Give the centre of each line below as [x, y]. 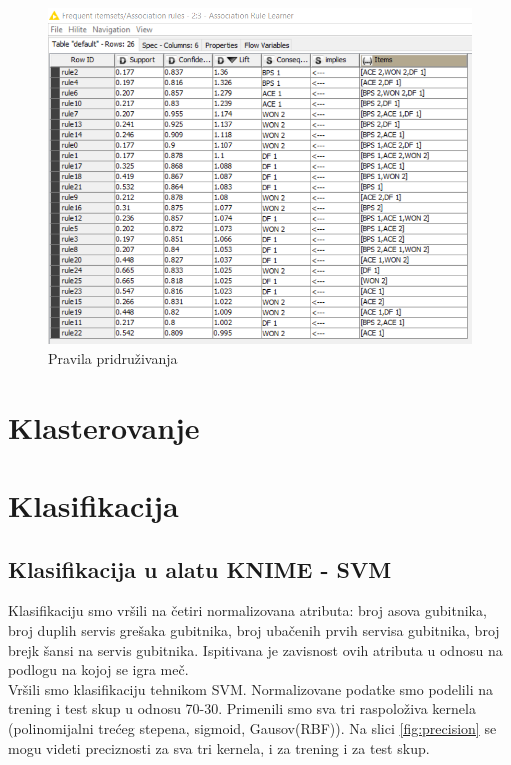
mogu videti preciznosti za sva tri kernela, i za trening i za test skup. [219, 747]
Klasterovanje [104, 426]
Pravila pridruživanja [113, 357]
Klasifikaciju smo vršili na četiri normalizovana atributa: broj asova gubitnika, [247, 610]
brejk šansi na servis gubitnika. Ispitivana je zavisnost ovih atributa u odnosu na [255, 649]
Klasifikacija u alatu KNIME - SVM [200, 568]
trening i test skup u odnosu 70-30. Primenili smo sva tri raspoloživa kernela [242, 708]
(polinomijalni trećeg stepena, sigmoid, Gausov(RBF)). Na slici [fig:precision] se [252, 727]
